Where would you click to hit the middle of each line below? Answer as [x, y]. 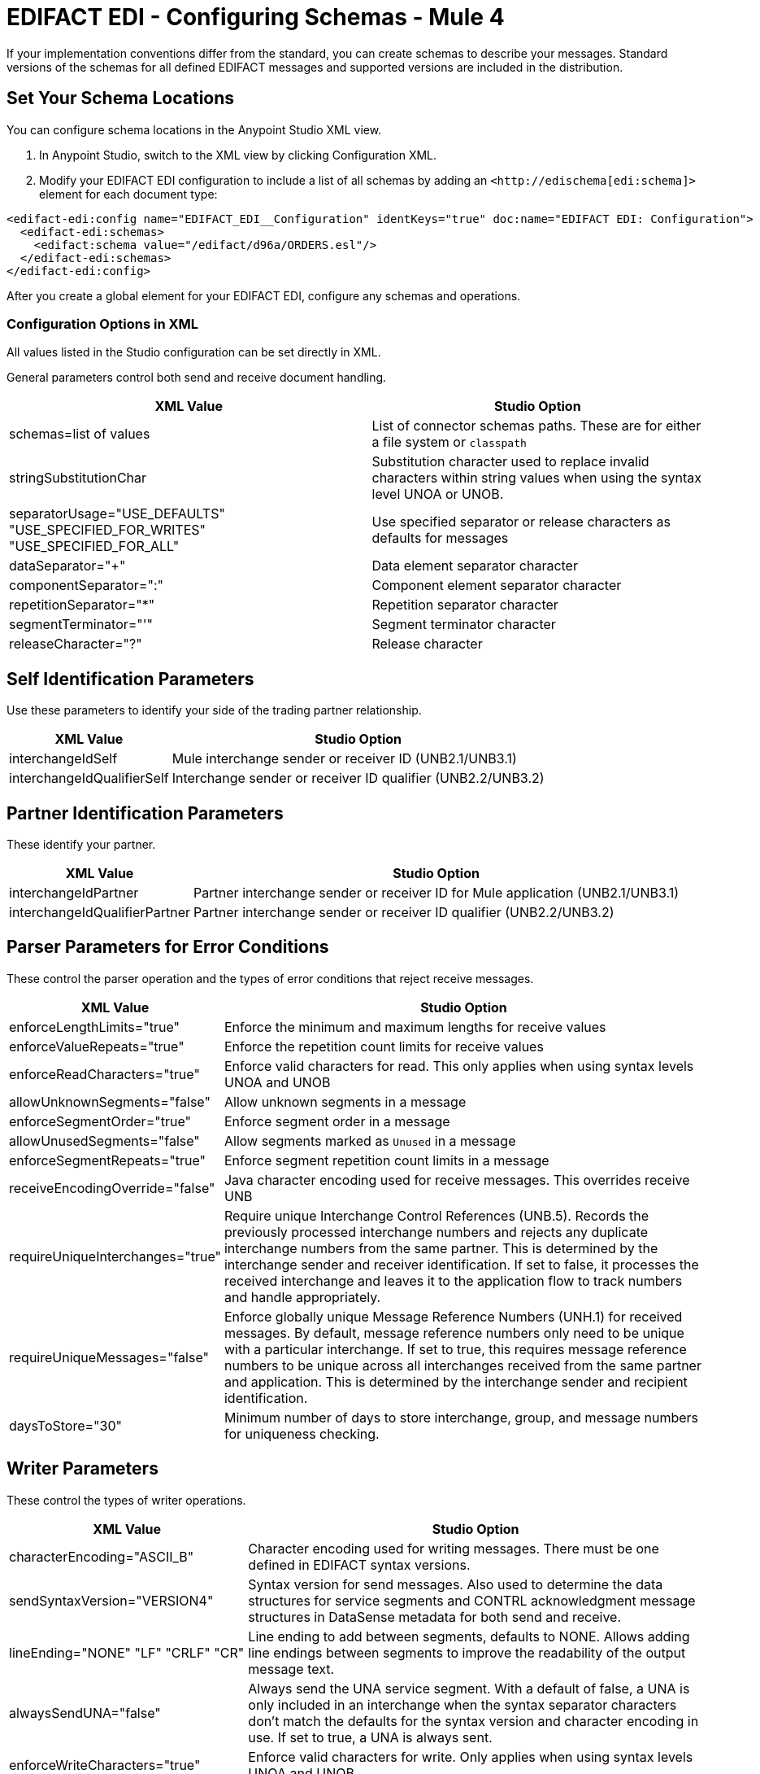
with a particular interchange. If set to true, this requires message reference [455, 1349]
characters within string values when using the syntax [536, 478]
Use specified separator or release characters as [521, 522]
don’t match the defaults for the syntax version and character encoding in [473, 1721]
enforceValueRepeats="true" [97, 1046]
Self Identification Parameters [130, 679]
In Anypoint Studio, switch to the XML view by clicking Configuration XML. [238, 155]
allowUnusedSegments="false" [104, 1140]
